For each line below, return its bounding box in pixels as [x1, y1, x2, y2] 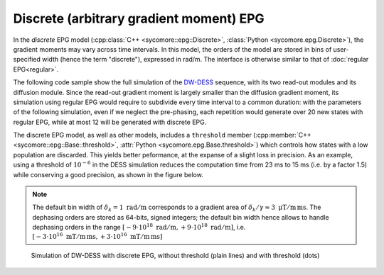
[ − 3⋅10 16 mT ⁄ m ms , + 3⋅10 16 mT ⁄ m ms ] [32, 231, 163, 240]
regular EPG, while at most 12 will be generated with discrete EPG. [13, 118, 207, 126]
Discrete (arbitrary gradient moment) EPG [13, 11, 265, 26]
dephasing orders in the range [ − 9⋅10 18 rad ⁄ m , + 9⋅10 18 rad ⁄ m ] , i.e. [32, 222, 246, 232]
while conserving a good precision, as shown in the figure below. [13, 170, 204, 179]
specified [13, 55, 41, 64]
